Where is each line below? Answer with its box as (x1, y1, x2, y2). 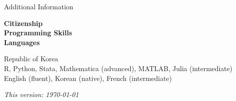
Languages (4, 37, 40, 47)
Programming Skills (4, 27, 72, 38)
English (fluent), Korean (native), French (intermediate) (4, 73, 172, 83)
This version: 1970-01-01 (4, 89, 79, 100)
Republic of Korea (4, 53, 58, 64)
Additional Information (4, 1, 73, 11)
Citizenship (4, 18, 43, 28)
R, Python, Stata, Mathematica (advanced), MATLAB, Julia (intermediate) (4, 63, 233, 73)
